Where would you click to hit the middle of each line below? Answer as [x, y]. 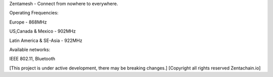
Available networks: [30, 49]
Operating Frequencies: [34, 13]
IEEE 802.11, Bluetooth [32, 59]
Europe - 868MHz [28, 22]
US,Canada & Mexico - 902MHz [42, 31]
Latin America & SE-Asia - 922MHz [46, 40]
